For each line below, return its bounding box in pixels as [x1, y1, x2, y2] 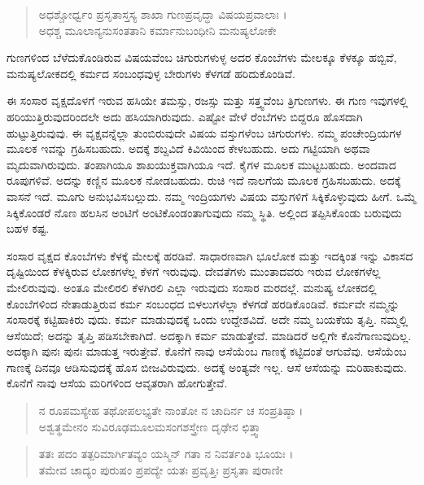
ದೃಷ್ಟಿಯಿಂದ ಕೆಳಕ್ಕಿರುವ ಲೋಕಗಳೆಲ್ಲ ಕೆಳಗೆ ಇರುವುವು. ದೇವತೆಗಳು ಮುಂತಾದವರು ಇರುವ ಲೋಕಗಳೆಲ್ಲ [7, 263, 381, 280]
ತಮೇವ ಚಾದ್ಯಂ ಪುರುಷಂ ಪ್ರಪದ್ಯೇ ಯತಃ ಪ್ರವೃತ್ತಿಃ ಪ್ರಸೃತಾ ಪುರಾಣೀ [38, 461, 283, 478]
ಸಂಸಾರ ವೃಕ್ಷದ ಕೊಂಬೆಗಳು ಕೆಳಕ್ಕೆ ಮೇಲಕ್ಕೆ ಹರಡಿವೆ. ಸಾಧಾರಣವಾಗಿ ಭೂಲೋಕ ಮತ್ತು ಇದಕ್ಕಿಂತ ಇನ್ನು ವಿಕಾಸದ [7, 247, 413, 264]
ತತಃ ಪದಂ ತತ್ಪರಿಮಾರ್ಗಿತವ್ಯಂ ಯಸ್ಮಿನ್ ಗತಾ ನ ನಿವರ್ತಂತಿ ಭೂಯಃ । [38, 445, 294, 462]
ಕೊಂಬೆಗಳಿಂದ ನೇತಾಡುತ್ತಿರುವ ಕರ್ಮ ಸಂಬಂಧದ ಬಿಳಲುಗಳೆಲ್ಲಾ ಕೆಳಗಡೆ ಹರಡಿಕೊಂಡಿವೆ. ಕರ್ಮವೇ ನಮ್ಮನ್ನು [7, 295, 400, 312]
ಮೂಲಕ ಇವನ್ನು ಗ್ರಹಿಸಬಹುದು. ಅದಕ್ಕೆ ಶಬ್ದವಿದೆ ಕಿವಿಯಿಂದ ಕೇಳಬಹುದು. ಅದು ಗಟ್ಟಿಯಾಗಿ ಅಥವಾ [7, 140, 370, 157]
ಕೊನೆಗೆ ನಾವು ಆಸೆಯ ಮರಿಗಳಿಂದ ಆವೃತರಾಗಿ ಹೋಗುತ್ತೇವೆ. [7, 374, 228, 391]
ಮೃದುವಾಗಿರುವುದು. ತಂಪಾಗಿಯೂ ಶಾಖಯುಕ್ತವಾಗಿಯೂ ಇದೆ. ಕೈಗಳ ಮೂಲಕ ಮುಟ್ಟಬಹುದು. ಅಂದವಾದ [7, 155, 396, 173]
